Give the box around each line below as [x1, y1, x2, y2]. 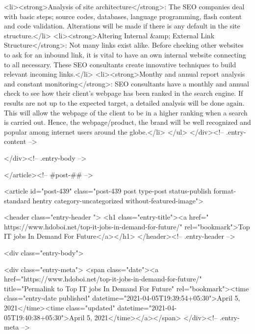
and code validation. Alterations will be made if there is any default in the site [4, 21, 240, 31]
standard [4, 195, 30, 205]
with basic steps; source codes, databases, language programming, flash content [4, 11, 242, 21]
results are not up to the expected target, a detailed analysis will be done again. [4, 97, 245, 108]
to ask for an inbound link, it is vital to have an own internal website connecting [4, 49, 246, 59]
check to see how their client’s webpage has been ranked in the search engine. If [4, 88, 243, 98]
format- [213, 186, 236, 196]
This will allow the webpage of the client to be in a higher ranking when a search [4, 107, 248, 117]
